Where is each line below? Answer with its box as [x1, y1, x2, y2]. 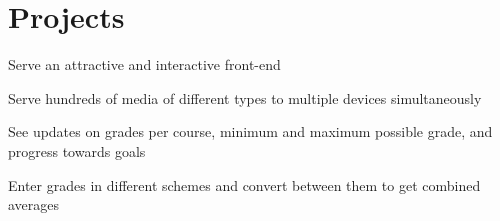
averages [8, 194, 60, 215]
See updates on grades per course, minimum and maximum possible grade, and [8, 121, 493, 142]
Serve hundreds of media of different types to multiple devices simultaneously [8, 87, 482, 108]
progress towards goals [8, 140, 146, 161]
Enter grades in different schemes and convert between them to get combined [8, 174, 481, 195]
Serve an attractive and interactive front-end [8, 54, 281, 75]
